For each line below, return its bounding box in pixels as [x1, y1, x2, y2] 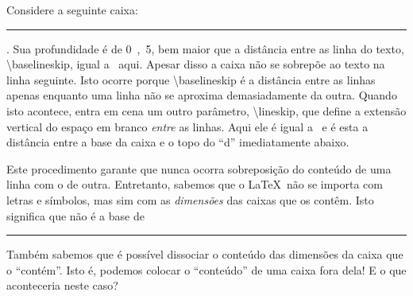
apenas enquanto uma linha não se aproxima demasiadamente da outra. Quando [6, 87, 397, 103]
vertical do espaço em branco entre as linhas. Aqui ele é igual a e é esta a [6, 118, 369, 134]
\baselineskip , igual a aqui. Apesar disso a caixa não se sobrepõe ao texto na [6, 56, 385, 72]
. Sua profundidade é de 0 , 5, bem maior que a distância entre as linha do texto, [6, 40, 404, 56]
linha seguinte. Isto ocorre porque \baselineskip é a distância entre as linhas [6, 71, 376, 88]
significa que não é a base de [6, 207, 145, 224]
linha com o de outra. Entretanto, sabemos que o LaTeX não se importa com [6, 176, 383, 193]
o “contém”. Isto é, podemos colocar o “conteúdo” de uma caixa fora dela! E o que [6, 261, 407, 278]
